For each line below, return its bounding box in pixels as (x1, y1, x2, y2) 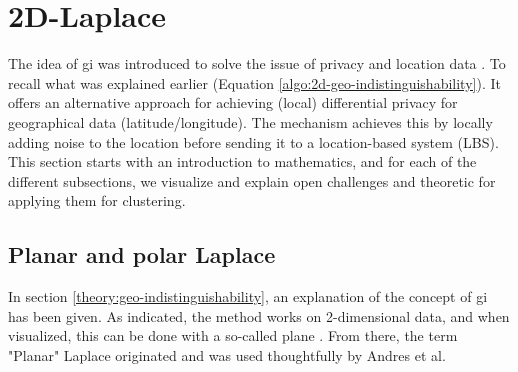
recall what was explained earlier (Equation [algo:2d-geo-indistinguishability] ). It (8, 72, 501, 93)
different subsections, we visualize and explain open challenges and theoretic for (8, 170, 496, 191)
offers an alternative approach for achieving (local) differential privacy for (8, 92, 458, 113)
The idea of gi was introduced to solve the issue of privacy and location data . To (8, 53, 506, 74)
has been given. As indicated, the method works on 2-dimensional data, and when (8, 305, 510, 326)
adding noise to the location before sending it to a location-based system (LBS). (8, 131, 499, 152)
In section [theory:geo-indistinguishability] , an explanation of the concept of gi (8, 286, 488, 307)
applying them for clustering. (8, 190, 186, 211)
